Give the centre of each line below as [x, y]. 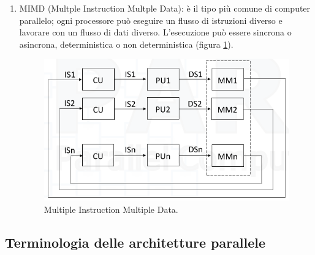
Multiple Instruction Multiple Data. [111, 209]
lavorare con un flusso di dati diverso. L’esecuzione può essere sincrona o [155, 32]
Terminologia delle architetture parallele [135, 242]
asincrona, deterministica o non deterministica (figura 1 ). [126, 44]
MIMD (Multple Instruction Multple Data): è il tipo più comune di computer [165, 8]
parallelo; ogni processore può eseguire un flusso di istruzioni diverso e [151, 20]
